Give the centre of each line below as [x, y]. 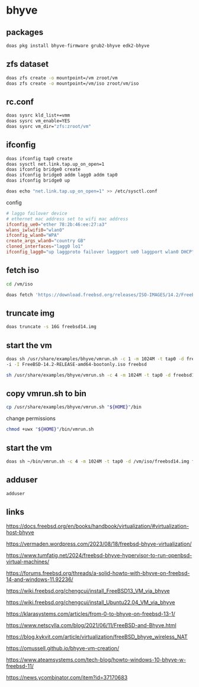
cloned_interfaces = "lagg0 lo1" [45, 246]
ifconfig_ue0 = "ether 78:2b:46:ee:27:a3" [57, 224]
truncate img [31, 313]
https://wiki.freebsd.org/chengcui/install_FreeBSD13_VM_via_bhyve [88, 591]
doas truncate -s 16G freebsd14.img [51, 327]
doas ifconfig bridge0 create [44, 169]
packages [25, 32]
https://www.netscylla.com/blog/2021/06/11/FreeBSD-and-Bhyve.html [91, 625]
